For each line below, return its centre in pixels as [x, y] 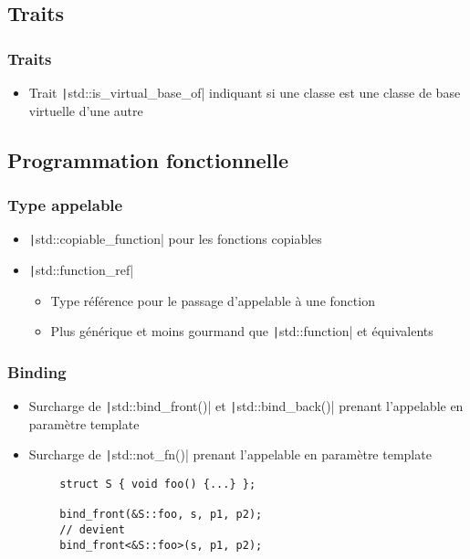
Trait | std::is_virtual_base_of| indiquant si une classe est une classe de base [245, 92]
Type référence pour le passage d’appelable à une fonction [213, 300]
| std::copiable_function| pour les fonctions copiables [175, 239]
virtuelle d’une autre [86, 110]
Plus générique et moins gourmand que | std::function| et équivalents [242, 331]
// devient [92, 529]
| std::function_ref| [81, 269]
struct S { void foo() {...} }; [158, 484]
